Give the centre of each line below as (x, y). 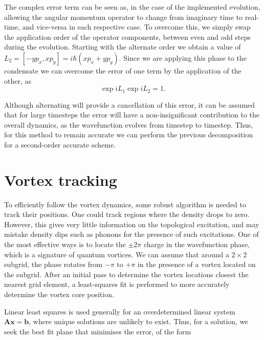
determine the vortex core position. (59, 294)
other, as (18, 80)
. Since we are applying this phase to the (183, 57)
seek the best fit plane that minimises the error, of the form (98, 331)
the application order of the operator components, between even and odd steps (127, 37)
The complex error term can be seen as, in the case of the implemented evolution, (132, 7)
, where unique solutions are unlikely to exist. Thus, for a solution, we (138, 321)
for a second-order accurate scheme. (60, 144)
